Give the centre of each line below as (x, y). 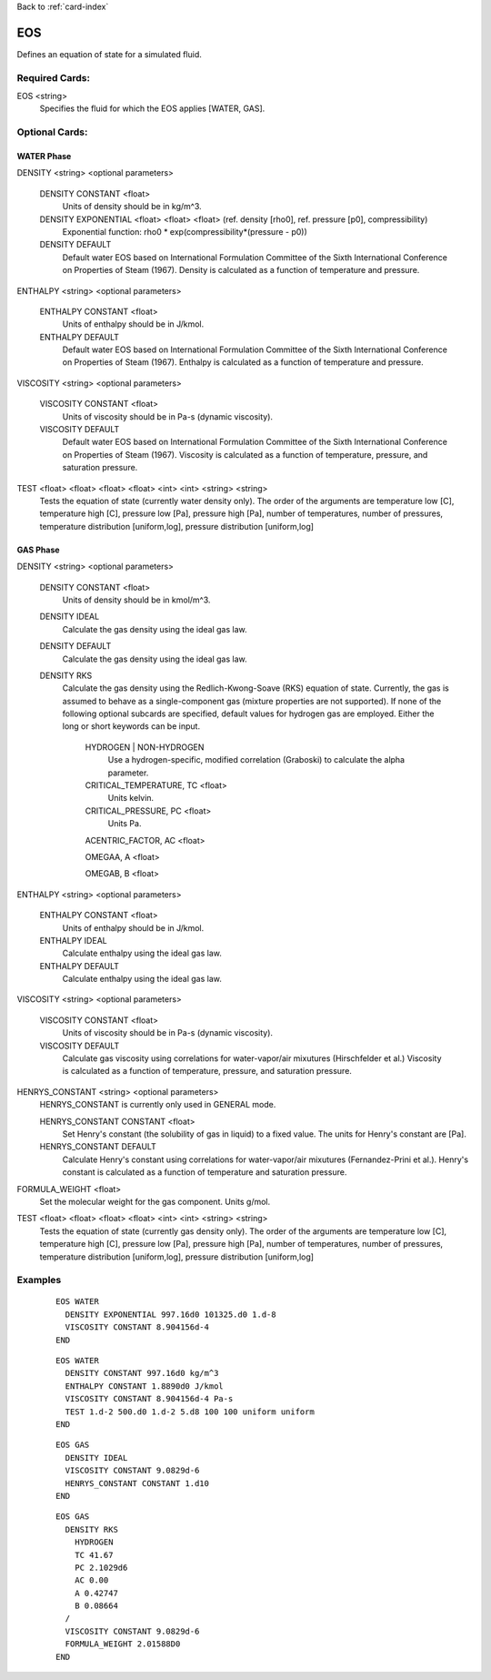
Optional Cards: (52, 132)
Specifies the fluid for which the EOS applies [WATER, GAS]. (152, 108)
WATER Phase (44, 156)
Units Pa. (125, 824)
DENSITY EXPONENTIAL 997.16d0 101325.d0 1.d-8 (170, 1314)
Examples (39, 1280)
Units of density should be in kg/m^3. (132, 207)
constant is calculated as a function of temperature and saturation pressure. (205, 1172)
